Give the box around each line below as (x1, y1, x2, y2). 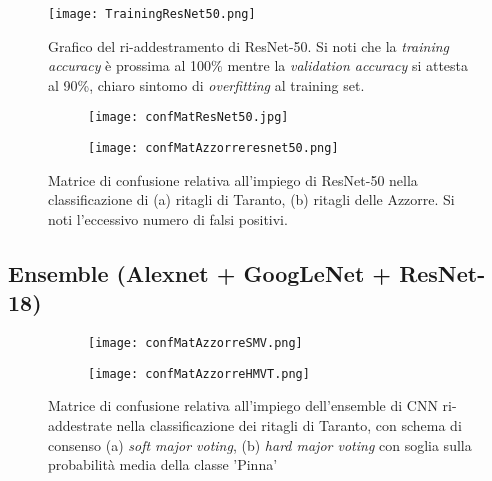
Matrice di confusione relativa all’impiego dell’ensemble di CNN (48, 395, 438, 416)
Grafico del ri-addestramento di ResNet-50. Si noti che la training (48, 35, 450, 56)
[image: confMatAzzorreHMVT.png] (88, 366, 310, 381)
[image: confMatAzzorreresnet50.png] (88, 141, 339, 156)
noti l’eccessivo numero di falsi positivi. (48, 208, 288, 229)
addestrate (48, 415, 112, 436)
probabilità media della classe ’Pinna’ (48, 454, 278, 475)
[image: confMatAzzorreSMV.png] (88, 336, 303, 351)
